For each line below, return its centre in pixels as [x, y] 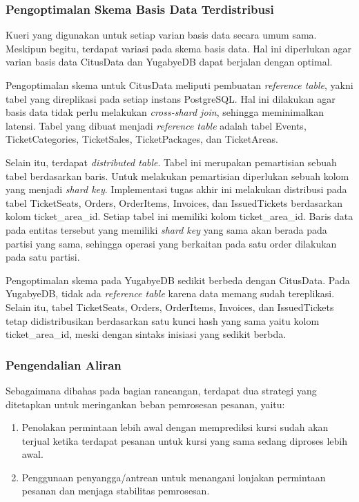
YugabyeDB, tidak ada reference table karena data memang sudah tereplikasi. [170, 293]
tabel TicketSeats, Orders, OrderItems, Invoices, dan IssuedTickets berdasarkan [174, 202]
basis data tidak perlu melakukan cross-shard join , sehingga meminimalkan [165, 112]
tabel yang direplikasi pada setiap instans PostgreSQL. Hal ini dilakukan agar [171, 98]
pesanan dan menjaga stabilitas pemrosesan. [116, 491]
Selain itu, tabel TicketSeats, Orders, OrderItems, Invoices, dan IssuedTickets [170, 307]
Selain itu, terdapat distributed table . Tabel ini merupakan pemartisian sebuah [171, 162]
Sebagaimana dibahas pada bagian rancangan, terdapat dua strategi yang [161, 390]
